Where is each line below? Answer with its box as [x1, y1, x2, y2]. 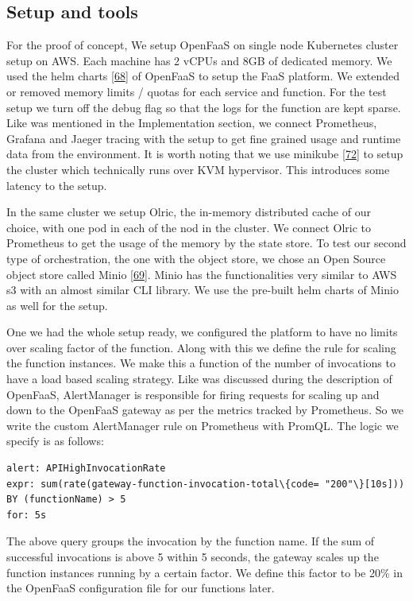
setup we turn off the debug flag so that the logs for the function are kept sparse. [6, 99, 401, 115]
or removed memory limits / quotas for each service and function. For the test [6, 83, 387, 99]
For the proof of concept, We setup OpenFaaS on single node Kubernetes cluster [6, 37, 399, 53]
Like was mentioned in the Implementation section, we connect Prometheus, [6, 114, 377, 131]
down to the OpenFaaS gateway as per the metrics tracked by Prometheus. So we [6, 401, 404, 418]
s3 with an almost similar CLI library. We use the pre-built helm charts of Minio [6, 281, 399, 298]
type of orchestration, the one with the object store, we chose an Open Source [6, 250, 386, 266]
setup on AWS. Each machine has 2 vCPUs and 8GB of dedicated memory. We [6, 52, 392, 68]
